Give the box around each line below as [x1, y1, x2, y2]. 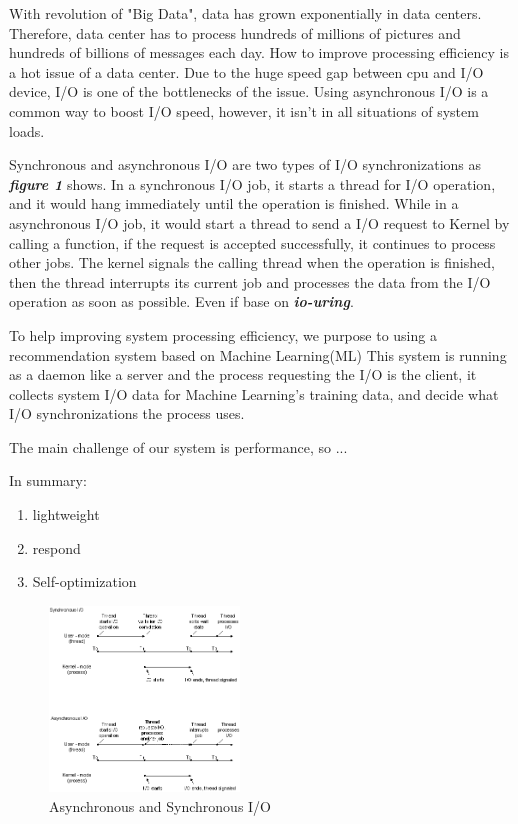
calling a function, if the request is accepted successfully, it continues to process [9, 232, 496, 253]
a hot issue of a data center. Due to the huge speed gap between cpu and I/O [9, 61, 484, 82]
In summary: [9, 470, 87, 491]
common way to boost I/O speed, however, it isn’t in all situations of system [9, 100, 479, 121]
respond [32, 537, 81, 558]
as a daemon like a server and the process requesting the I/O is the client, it [9, 364, 477, 385]
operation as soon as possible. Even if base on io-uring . [9, 291, 354, 312]
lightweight [32, 504, 100, 525]
